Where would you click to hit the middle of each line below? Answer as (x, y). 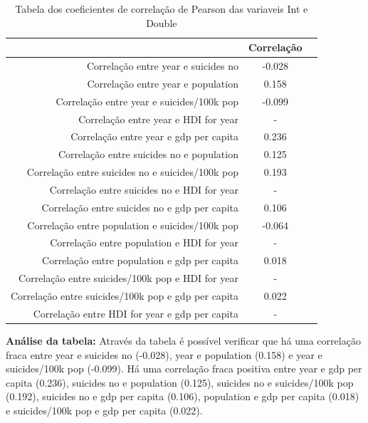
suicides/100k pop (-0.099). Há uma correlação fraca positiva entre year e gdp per (184, 369)
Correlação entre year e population (163, 83)
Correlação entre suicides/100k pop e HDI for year (128, 278)
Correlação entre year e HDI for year (158, 119)
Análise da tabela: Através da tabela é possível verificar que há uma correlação (183, 340)
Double (162, 22)
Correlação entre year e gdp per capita (154, 136)
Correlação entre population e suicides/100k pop (133, 225)
